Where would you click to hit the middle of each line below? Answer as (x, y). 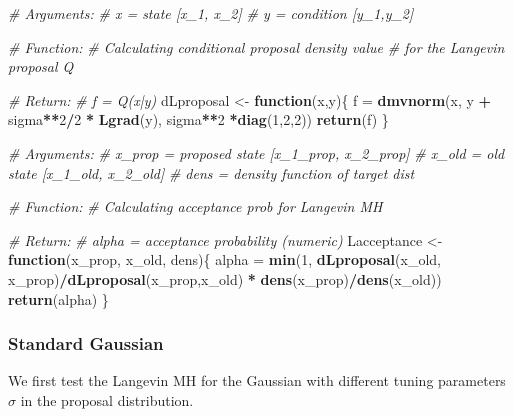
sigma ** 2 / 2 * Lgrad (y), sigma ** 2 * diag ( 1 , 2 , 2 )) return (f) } (198, 119)
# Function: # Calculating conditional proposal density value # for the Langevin (256, 46)
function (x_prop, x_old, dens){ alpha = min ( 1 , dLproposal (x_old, (224, 259)
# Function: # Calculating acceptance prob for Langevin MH (195, 206)
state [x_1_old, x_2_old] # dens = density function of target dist (211, 172)
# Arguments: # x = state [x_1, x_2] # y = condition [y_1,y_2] (211, 13)
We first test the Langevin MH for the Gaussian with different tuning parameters (257, 380)
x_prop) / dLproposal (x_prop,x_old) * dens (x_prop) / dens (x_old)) (225, 278)
